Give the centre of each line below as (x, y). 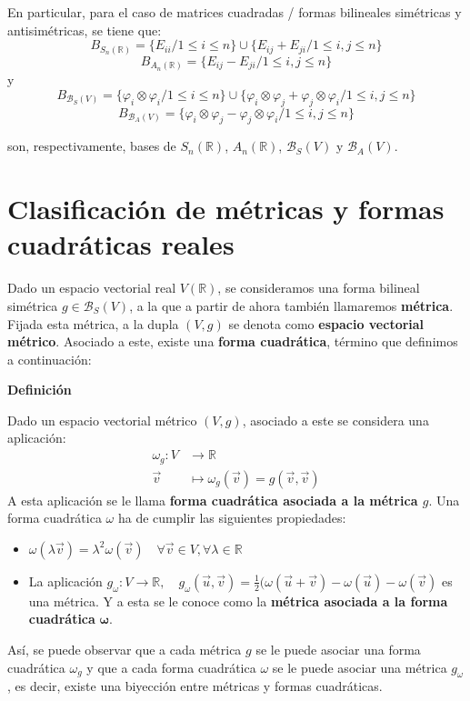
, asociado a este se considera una (335, 420)
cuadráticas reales (121, 244)
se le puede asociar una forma (338, 649)
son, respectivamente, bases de (92, 146)
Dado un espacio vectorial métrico (102, 420)
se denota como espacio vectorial (326, 323)
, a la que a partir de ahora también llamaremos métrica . (291, 305)
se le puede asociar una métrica (360, 667)
